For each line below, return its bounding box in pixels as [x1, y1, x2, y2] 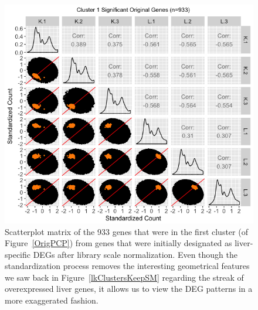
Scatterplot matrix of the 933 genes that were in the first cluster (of [5, 225, 248, 237]
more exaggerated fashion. [5, 294, 99, 306]
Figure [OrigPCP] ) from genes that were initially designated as [5, 237, 232, 249]
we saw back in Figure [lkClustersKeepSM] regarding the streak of [5, 271, 244, 283]
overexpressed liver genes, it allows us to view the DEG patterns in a [5, 282, 253, 295]
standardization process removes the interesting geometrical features [5, 260, 250, 272]
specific [5, 248, 31, 260]
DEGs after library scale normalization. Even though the [33, 248, 237, 260]
